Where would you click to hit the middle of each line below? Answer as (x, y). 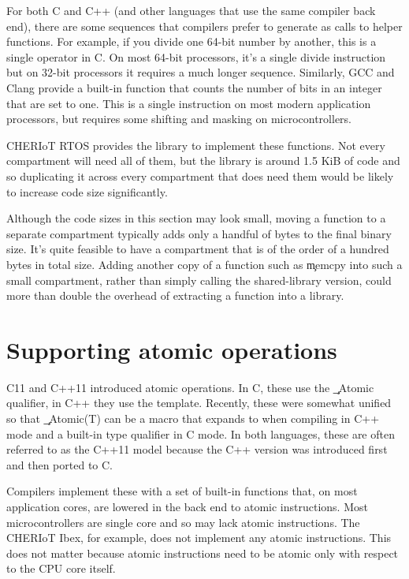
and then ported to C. (60, 464)
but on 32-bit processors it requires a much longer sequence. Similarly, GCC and (201, 72)
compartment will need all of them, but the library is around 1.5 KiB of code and (203, 161)
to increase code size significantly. (87, 191)
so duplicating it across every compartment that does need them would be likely (200, 176)
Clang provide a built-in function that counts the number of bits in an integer (194, 87)
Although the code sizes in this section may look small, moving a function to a (196, 218)
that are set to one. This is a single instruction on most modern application (189, 103)
